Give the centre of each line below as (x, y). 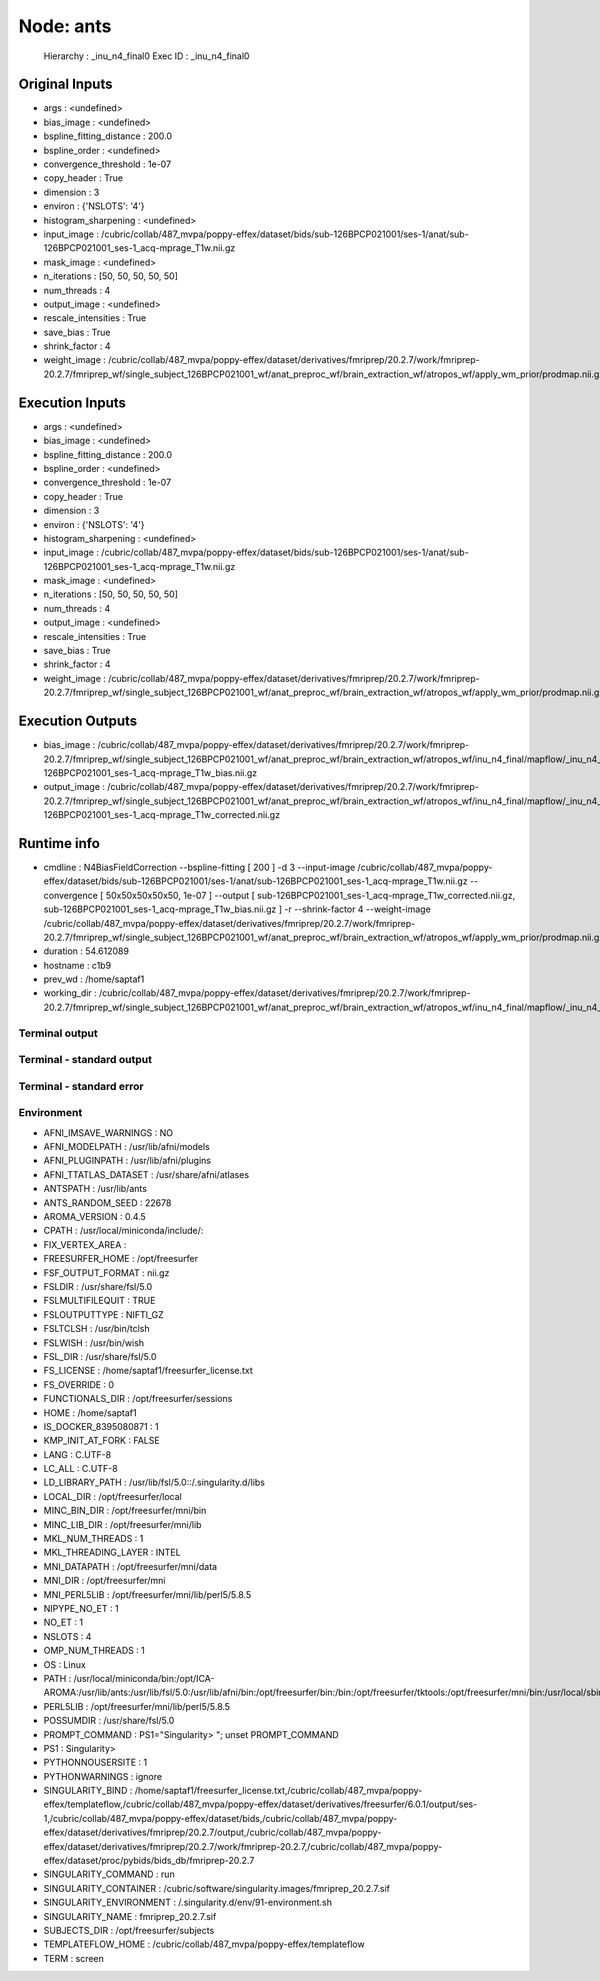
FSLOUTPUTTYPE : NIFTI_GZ (103, 1314)
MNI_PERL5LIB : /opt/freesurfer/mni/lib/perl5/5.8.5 (147, 1594)
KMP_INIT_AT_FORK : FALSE (101, 1441)
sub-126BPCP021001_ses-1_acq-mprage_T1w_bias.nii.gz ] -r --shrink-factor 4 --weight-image (237, 909)
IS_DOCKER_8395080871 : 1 (101, 1426)
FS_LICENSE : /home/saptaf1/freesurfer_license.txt (148, 1371)
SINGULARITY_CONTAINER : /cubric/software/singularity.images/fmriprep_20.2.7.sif (216, 1888)
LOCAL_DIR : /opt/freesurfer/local (112, 1496)
